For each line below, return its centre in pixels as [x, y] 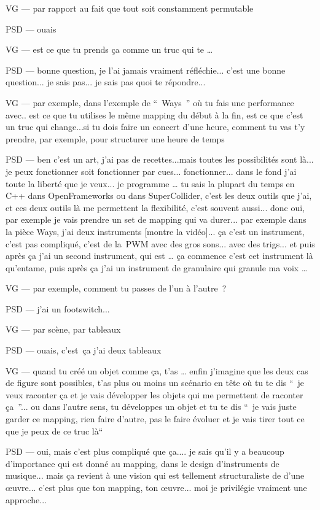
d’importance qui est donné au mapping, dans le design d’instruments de [142, 463]
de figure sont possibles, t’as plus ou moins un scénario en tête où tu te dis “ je [155, 383]
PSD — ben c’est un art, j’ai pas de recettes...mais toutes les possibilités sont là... [160, 159]
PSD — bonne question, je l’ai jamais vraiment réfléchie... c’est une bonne [146, 70]
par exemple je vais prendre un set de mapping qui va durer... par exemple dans [156, 219]
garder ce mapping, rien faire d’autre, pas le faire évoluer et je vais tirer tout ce [155, 419]
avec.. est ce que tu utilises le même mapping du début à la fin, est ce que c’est [154, 114]
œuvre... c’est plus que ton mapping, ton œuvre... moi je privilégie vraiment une [156, 487]
